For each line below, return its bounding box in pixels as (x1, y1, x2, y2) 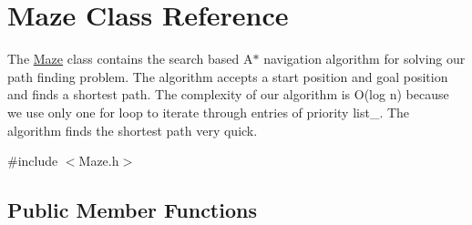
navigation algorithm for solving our (263, 49, 466, 68)
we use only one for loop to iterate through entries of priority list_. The (7, 102, 410, 121)
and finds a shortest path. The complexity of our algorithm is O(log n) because (7, 85, 449, 104)
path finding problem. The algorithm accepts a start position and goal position (7, 66, 448, 86)
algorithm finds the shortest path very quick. (7, 120, 258, 139)
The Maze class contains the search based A (7, 49, 253, 68)
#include (7, 151, 58, 170)
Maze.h (78, 151, 119, 170)
